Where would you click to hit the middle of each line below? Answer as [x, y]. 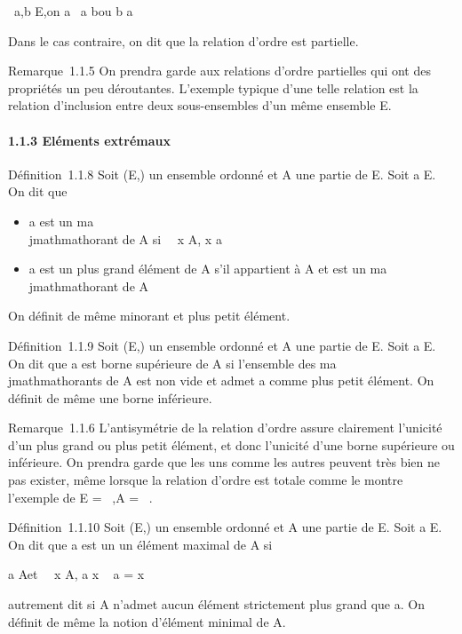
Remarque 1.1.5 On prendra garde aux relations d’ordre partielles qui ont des [219, 71]
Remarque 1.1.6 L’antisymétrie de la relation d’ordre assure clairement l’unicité [225, 428]
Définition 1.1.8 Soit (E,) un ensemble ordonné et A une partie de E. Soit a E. [222, 174]
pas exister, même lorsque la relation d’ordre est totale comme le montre [206, 480]
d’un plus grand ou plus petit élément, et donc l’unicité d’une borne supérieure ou [231, 444]
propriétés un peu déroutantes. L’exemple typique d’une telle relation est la [213, 87]
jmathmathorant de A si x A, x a [125, 238]
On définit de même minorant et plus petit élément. [149, 316]
